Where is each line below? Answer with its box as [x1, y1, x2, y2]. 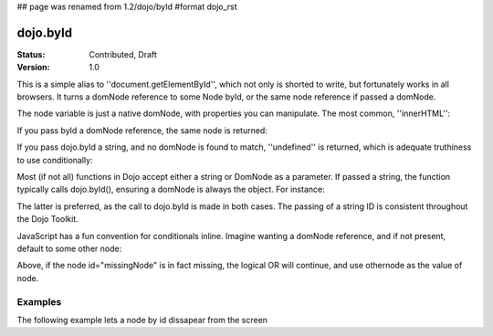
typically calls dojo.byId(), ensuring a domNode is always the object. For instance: [16, 184, 325, 195]
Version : [16, 62, 50, 73]
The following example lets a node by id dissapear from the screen [16, 314, 268, 325]
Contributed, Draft [89, 48, 157, 59]
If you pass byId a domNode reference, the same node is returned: [16, 124, 268, 136]
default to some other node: [16, 243, 122, 254]
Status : [16, 48, 46, 59]
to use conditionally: [16, 154, 93, 165]
